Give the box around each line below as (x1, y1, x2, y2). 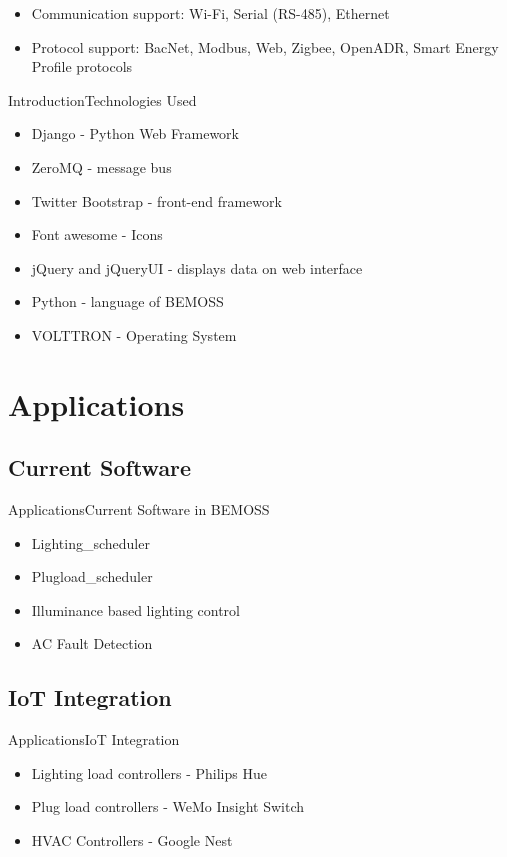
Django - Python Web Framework (31, 123, 239, 144)
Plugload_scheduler (31, 566, 153, 587)
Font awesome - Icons (31, 224, 163, 245)
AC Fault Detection (31, 633, 153, 654)
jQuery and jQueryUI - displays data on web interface (31, 257, 363, 278)
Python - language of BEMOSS (31, 291, 224, 312)
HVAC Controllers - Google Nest (31, 830, 233, 851)
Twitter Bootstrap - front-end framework (31, 190, 282, 211)
